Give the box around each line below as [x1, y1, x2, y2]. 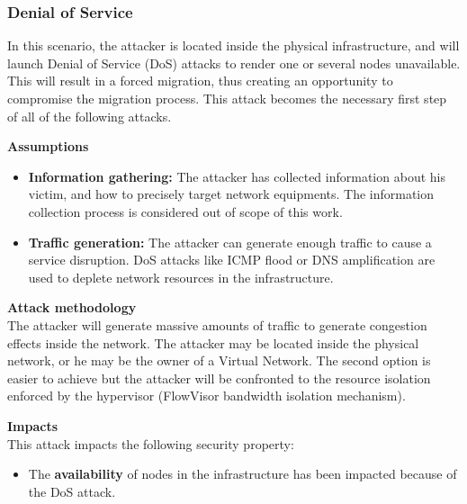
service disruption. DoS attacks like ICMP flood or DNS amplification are [28, 250, 436, 269]
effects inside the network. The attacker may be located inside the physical [7, 333, 419, 352]
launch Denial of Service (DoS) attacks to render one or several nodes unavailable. [7, 53, 461, 72]
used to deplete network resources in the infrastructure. [28, 267, 334, 286]
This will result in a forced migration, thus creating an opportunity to [7, 71, 393, 90]
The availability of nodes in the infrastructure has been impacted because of [28, 464, 457, 483]
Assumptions [7, 137, 89, 156]
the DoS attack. [28, 481, 116, 500]
